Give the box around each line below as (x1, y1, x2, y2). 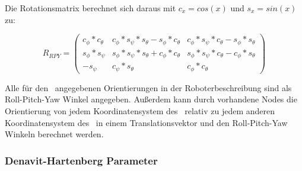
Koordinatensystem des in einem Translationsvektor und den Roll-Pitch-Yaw (5, 116, 288, 128)
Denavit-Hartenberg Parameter (5, 153, 158, 167)
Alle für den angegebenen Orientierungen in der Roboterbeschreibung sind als (5, 81, 292, 93)
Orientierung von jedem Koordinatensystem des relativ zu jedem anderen (5, 104, 275, 117)
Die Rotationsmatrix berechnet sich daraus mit (5, 2, 176, 14)
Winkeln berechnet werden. (5, 128, 104, 140)
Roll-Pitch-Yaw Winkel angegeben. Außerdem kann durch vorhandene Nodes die (5, 93, 297, 105)
